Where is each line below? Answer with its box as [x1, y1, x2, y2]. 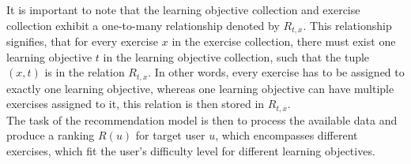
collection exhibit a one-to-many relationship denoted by [6, 17, 280, 33]
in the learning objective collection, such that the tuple [103, 48, 370, 65]
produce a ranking [6, 127, 95, 143]
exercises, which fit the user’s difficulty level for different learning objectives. [6, 142, 375, 158]
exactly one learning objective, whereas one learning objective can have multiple [6, 80, 394, 96]
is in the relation [44, 64, 125, 80]
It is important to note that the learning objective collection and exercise [6, 2, 360, 17]
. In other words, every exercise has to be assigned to [148, 64, 405, 80]
